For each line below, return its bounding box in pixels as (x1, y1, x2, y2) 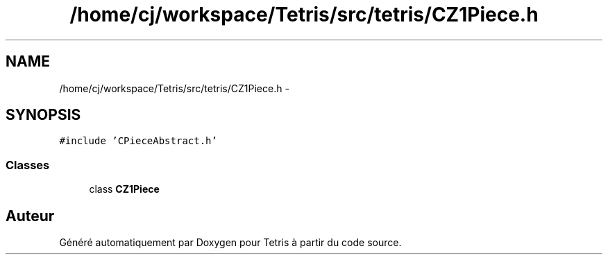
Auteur (6, 207, 55, 225)
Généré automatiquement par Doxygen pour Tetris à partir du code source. (59, 236, 402, 249)
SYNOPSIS (6, 106, 81, 124)
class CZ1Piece (89, 183, 160, 196)
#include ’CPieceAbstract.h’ (59, 135, 217, 147)
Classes (6, 157, 50, 172)
